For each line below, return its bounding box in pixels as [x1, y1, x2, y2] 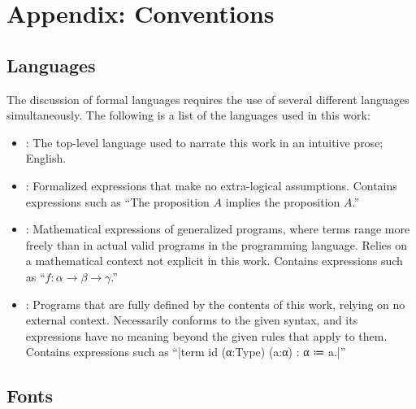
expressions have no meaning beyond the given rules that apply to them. [25, 327, 388, 344]
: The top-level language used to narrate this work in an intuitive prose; [25, 133, 383, 150]
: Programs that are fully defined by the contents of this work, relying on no [25, 295, 405, 312]
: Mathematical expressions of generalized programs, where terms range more [25, 220, 410, 237]
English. [25, 150, 67, 167]
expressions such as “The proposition [25, 193, 210, 210]
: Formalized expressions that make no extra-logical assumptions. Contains [25, 176, 397, 194]
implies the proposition [225, 193, 340, 210]
